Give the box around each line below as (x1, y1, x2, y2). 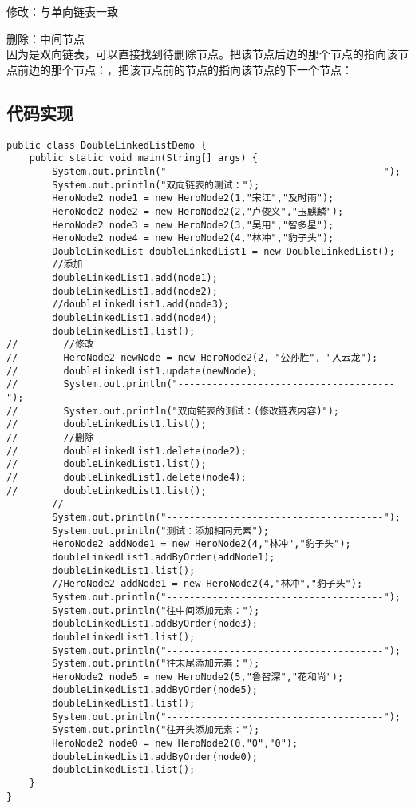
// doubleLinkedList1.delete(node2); (6, 445, 247, 457)
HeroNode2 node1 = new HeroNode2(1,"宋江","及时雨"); (52, 192, 334, 204)
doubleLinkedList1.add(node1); (52, 272, 218, 284)
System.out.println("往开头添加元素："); (52, 724, 260, 736)
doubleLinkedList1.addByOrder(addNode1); (52, 551, 275, 563)
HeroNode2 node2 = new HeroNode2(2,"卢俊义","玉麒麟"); (52, 205, 344, 217)
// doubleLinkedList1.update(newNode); (6, 365, 258, 377)
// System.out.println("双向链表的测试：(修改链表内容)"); (6, 405, 340, 417)
